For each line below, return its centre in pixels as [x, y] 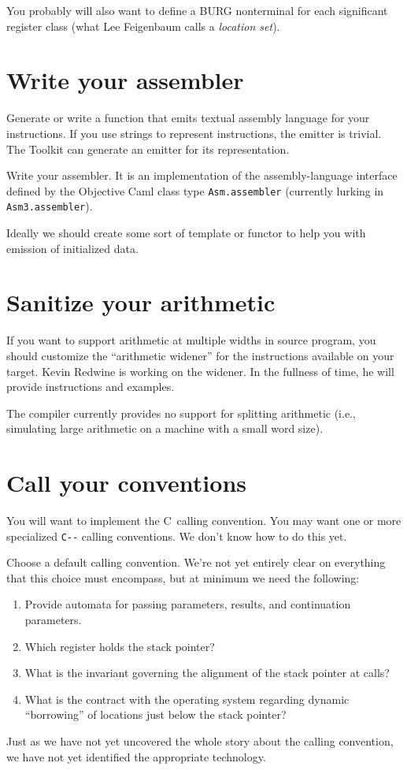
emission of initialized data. [72, 248]
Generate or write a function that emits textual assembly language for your [188, 118]
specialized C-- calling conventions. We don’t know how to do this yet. [177, 536]
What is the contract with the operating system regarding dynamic [187, 699]
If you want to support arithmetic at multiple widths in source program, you [191, 340]
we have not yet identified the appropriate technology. [136, 756]
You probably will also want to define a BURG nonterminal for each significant [197, 10]
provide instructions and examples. [91, 387]
